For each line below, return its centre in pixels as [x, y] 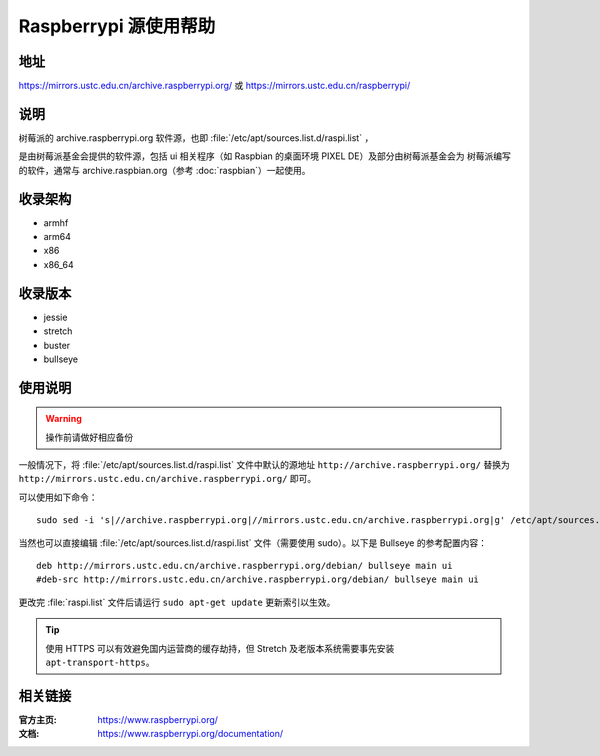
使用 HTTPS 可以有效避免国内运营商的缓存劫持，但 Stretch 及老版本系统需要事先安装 [220, 648]
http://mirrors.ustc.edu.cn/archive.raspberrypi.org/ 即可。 [167, 479]
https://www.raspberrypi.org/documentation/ [190, 734]
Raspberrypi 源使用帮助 [117, 26]
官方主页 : [37, 719]
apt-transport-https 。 [100, 662]
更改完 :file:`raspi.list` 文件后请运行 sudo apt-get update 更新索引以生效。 [177, 602]
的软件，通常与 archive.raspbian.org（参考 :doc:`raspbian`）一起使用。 [164, 170]
